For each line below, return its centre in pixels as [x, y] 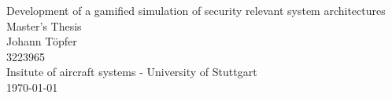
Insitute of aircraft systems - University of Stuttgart [132, 72]
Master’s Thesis [44, 25]
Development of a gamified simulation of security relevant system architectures [196, 10]
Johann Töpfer [42, 41]
